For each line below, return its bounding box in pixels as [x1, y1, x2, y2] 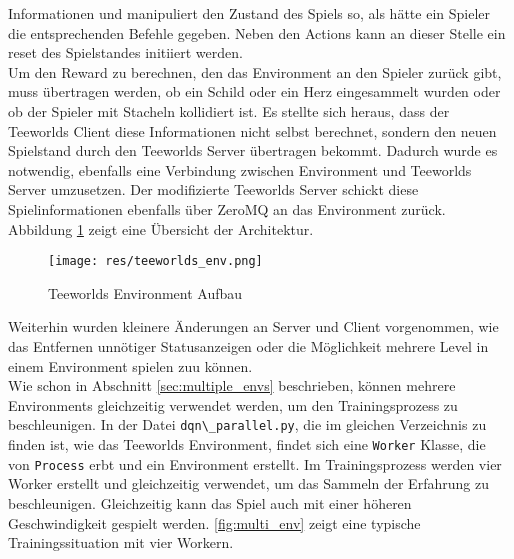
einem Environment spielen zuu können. [8, 355, 253, 376]
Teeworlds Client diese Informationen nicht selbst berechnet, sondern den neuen [8, 120, 497, 141]
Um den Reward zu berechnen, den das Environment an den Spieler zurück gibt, [8, 61, 502, 82]
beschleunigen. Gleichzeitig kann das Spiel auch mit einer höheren [8, 492, 412, 513]
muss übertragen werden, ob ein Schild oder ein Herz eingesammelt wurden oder [8, 81, 501, 102]
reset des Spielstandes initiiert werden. [8, 42, 243, 63]
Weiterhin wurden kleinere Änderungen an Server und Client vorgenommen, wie [8, 316, 499, 337]
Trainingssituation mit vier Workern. [8, 532, 234, 553]
